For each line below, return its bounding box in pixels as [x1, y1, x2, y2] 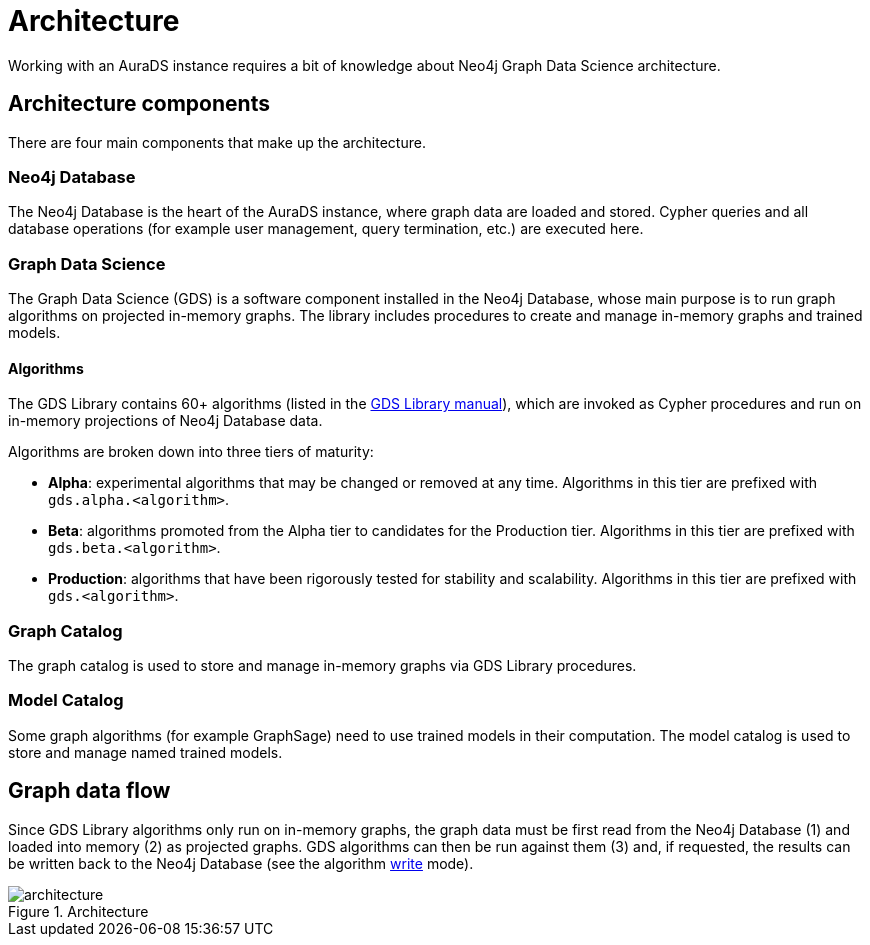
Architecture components [8, 91, 270, 117]
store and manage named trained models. [8, 743, 283, 761]
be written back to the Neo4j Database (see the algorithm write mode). [8, 854, 474, 872]
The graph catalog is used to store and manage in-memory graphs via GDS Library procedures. [8, 657, 637, 675]
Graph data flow [8, 778, 171, 804]
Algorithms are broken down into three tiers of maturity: [8, 443, 374, 461]
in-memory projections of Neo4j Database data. [8, 412, 323, 430]
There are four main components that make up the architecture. [8, 133, 426, 151]
